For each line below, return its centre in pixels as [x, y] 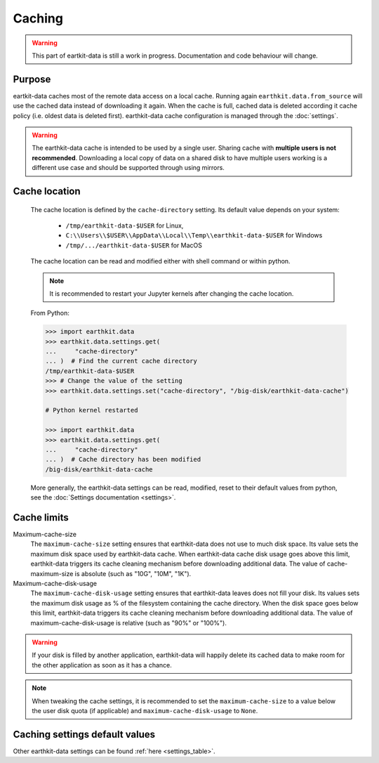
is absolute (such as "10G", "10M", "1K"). [133, 573]
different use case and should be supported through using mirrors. [128, 168]
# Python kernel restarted [92, 410]
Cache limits [41, 517]
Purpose [32, 79]
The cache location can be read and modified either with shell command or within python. [160, 261]
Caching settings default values [84, 734]
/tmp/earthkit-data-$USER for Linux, [125, 226]
